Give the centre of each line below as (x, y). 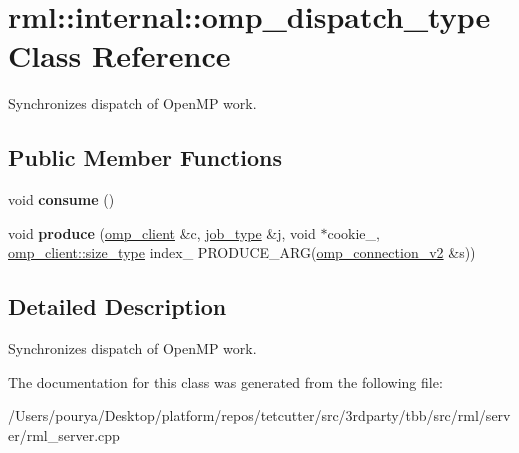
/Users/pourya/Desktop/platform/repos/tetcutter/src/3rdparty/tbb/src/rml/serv (259, 415)
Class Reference (119, 55)
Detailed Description (117, 306)
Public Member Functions (145, 157)
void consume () (61, 199)
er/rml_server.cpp (64, 434)
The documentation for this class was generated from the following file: (225, 381)
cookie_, (353, 232)
